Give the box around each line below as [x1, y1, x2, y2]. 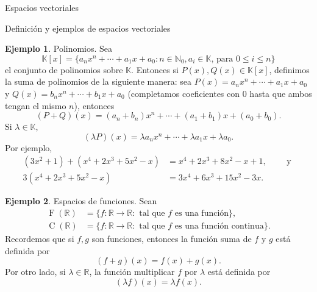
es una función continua [174, 222, 264, 231]
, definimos [269, 63, 310, 76]
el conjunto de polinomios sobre [5, 63, 123, 76]
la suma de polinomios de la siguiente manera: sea [5, 75, 191, 88]
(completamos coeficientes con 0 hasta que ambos [127, 87, 312, 99]
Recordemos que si [5, 232, 74, 245]
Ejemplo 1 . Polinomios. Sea [5, 42, 113, 55]
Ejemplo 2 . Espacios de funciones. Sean [5, 194, 157, 207]
